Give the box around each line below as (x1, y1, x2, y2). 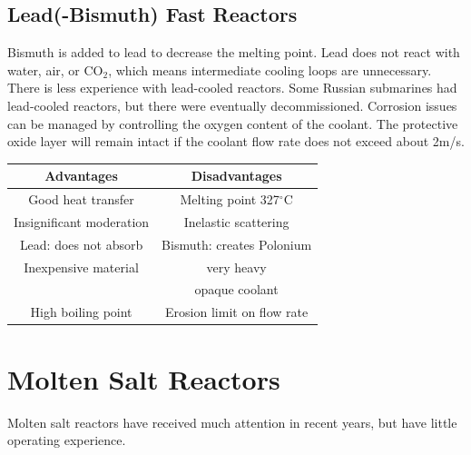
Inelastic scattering (183, 212, 289, 231)
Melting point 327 (180, 190, 280, 209)
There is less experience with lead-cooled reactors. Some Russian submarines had (7, 78, 457, 97)
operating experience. (7, 430, 126, 450)
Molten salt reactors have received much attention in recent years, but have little (7, 412, 457, 431)
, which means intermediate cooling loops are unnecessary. (108, 60, 432, 79)
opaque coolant (194, 280, 279, 299)
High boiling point (30, 302, 132, 321)
